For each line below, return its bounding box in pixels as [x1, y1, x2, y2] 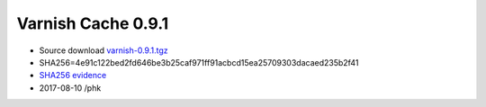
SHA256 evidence [39, 70, 107, 81]
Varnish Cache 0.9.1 [16, 13, 169, 33]
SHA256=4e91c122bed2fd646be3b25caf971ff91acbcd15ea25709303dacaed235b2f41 [39, 57, 359, 67]
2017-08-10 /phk [39, 82, 102, 94]
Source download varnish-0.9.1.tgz [39, 45, 168, 56]
